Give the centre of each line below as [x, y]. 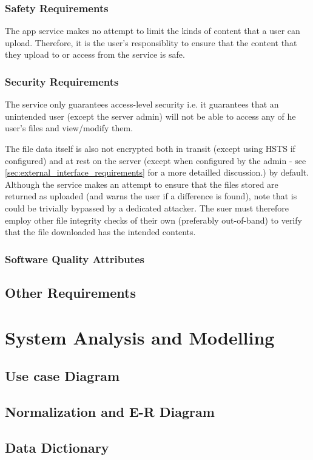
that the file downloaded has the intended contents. [100, 232]
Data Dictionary [57, 447]
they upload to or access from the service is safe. [95, 54]
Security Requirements [62, 81]
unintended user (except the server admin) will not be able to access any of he [150, 116]
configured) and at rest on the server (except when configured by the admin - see [156, 160]
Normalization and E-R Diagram [110, 411]
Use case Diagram [62, 376]
